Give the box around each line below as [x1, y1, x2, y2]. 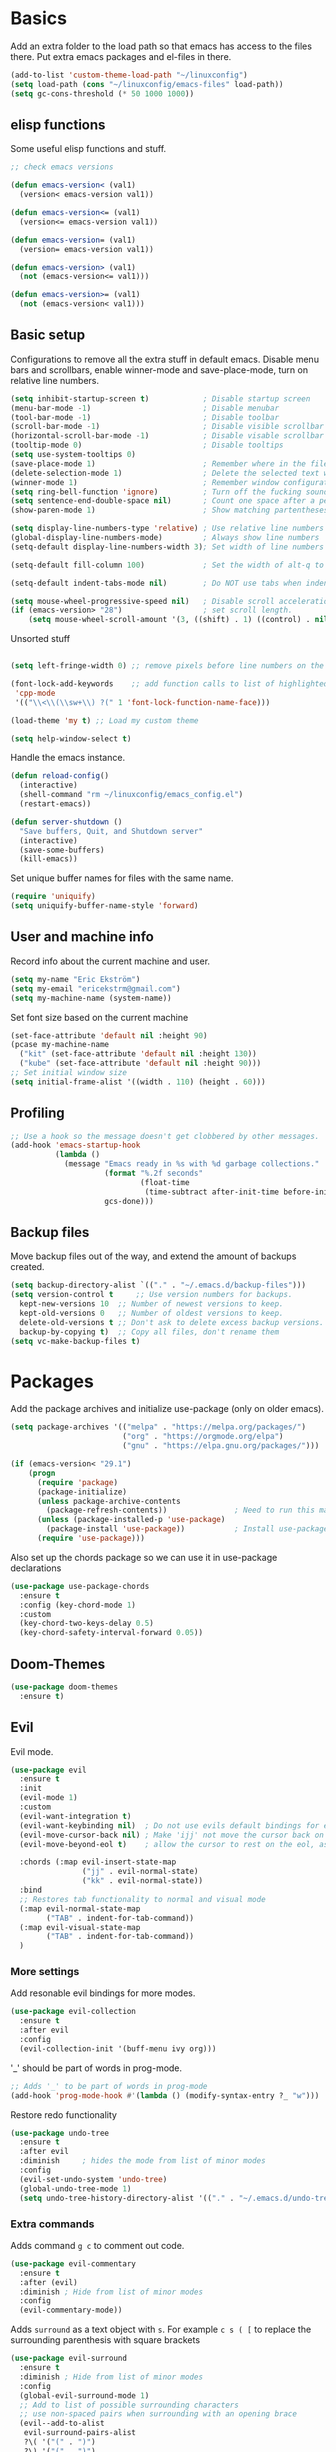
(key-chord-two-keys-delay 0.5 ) [19, 1618, 155, 1629]
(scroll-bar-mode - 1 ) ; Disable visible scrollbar [10, 422, 325, 432]
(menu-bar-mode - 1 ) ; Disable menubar [10, 403, 280, 413]
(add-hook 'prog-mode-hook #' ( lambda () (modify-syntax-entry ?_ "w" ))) [10, 2090, 320, 2101]
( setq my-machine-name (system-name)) [10, 993, 172, 1003]
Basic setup [10, 327, 86, 344]
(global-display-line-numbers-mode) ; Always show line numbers [10, 533, 320, 543]
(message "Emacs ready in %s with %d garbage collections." [63, 1159, 320, 1169]
